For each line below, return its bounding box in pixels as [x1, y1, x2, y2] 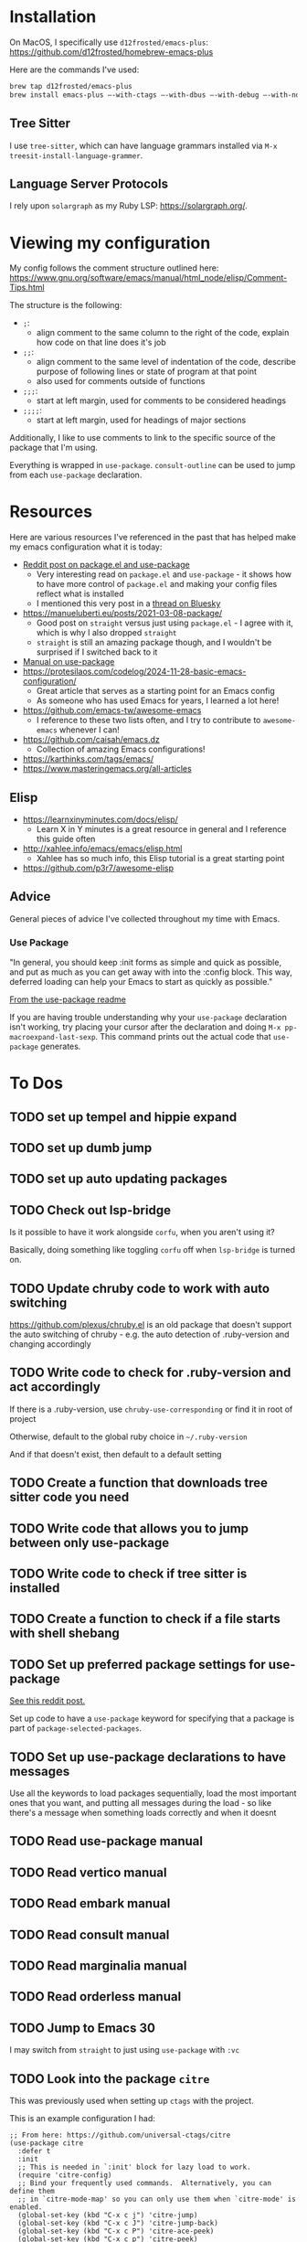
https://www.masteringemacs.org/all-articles [22, 763, 192, 774]
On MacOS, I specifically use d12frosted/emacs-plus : [9, 37, 208, 48]
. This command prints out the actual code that [95, 1031, 271, 1042]
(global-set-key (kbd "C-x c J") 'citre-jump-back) [17, 2219, 219, 2228]
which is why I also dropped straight [36, 627, 177, 638]
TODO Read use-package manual [9, 1833, 204, 1849]
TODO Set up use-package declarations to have [9, 1749, 286, 1765]
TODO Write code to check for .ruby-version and [9, 1365, 291, 1381]
